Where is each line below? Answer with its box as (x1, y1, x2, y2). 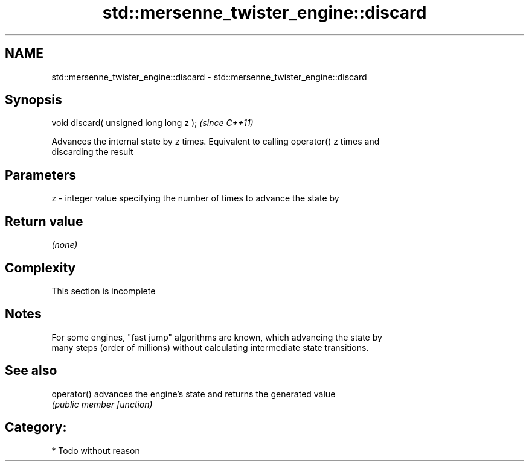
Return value (5, 213, 83, 229)
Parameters (5, 167, 76, 183)
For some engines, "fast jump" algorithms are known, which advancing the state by (51, 332, 382, 342)
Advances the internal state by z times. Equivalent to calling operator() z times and (51, 136, 380, 147)
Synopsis (5, 92, 62, 108)
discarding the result (51, 146, 133, 157)
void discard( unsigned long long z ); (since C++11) (51, 118, 254, 128)
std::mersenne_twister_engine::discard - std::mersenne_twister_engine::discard (51, 71, 367, 82)
